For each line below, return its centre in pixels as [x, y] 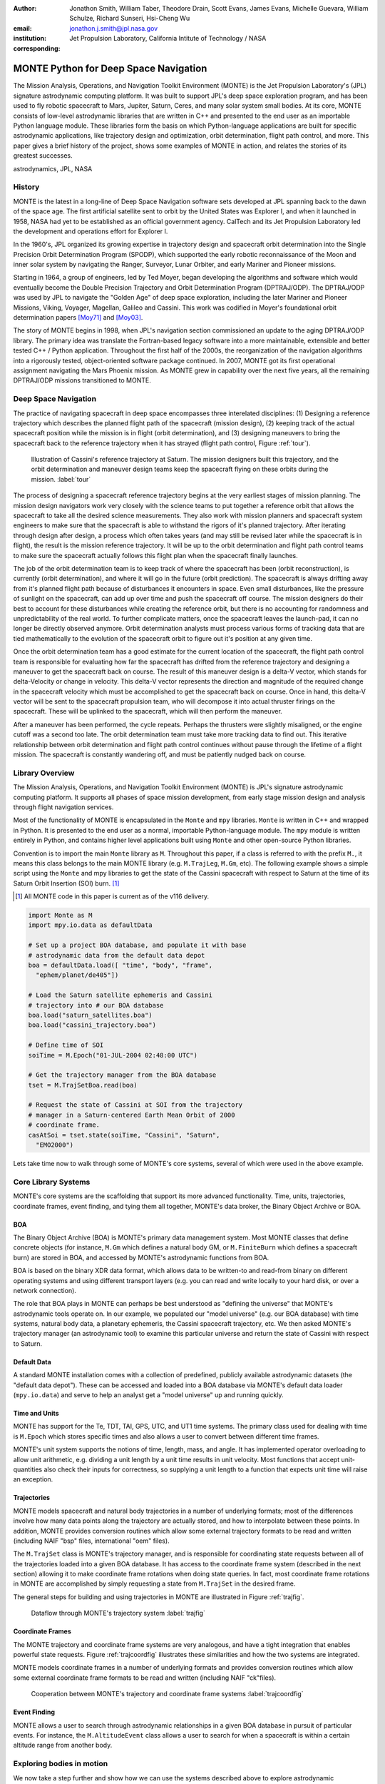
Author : [25, 8]
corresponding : [37, 48]
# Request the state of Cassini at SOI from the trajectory [135, 1105]
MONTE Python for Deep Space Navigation [110, 69]
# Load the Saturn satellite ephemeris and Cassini [120, 995]
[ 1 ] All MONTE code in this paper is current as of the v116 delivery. [112, 896]
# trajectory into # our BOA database [96, 1005]
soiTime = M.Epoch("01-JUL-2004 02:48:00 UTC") [113, 1055]
